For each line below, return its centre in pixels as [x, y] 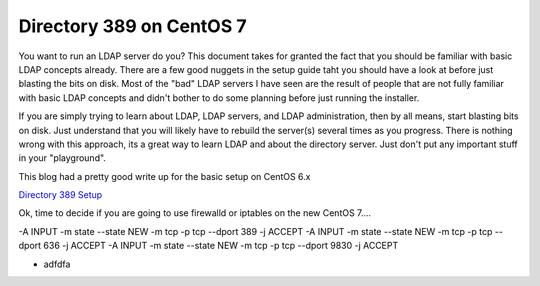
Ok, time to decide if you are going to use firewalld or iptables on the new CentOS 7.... [195, 213]
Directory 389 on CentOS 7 [132, 26]
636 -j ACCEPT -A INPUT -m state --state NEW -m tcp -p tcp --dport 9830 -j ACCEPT [221, 246]
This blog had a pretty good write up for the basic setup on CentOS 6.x [164, 176]
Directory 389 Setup [60, 195]
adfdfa [57, 264]
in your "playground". [62, 158]
